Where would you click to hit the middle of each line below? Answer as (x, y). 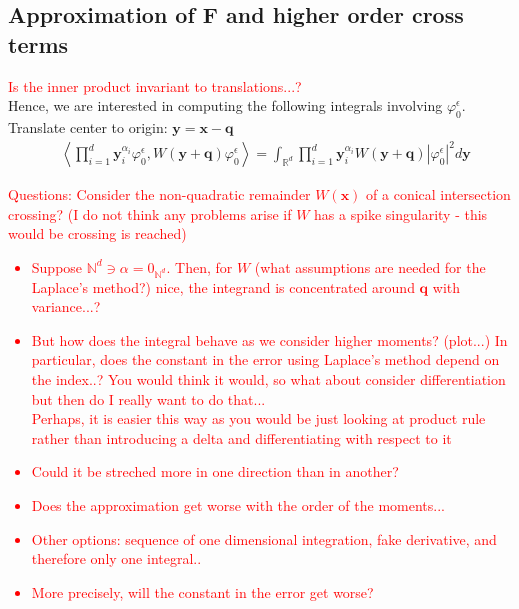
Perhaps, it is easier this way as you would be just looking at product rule (258, 418)
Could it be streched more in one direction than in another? (215, 471)
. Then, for (199, 266)
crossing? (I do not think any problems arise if (150, 213)
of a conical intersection (438, 194)
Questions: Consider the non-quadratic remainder (159, 194)
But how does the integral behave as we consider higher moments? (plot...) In (269, 339)
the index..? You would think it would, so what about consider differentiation (268, 379)
